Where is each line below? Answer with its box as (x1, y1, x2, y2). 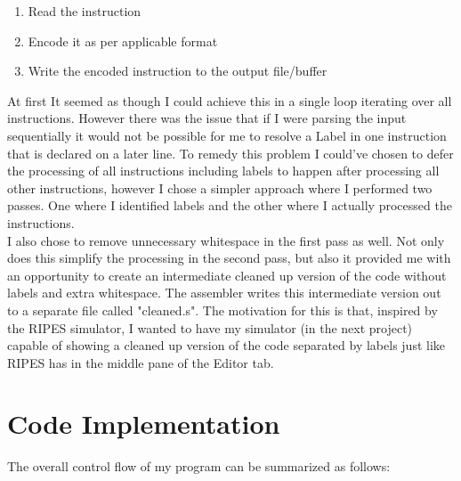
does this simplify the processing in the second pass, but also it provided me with (7, 249, 451, 267)
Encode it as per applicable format (28, 31, 218, 50)
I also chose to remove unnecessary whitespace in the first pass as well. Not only (7, 231, 445, 249)
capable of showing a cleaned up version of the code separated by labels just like (7, 336, 445, 355)
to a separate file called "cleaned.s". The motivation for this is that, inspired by (7, 300, 438, 319)
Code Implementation (7, 405, 280, 442)
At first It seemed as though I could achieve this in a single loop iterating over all (7, 91, 452, 110)
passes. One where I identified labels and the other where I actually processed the (7, 196, 452, 215)
